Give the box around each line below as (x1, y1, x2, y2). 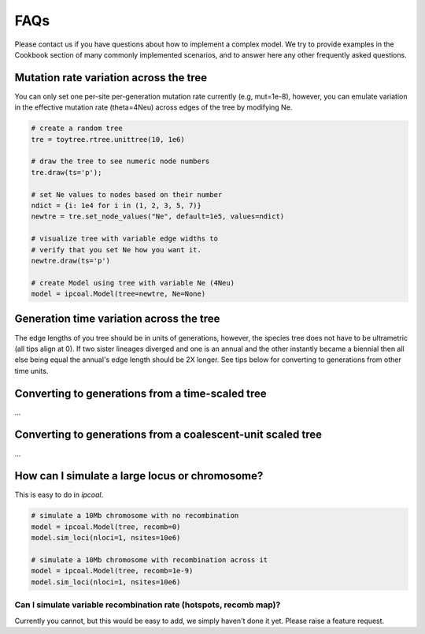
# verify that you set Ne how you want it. (31, 245, 202, 254)
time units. (14, 366, 49, 375)
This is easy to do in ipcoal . (14, 490, 104, 500)
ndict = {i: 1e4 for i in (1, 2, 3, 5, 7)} (31, 201, 202, 210)
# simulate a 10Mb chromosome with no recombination (31, 511, 239, 520)
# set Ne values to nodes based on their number (31, 190, 223, 199)
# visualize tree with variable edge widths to (31, 234, 218, 244)
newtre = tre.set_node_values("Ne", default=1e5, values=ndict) (31, 212, 285, 221)
